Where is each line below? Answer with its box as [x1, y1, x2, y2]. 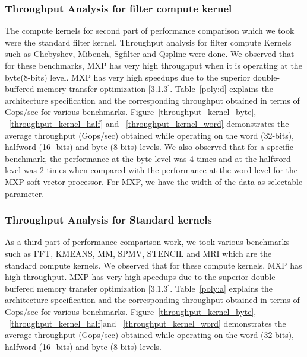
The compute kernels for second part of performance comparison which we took [5, 24, 295, 37]
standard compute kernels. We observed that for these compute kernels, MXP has [5, 259, 302, 271]
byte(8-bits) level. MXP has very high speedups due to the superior [5, 71, 251, 83]
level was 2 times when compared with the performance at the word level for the [5, 164, 298, 176]
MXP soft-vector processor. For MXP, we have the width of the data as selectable [5, 175, 303, 187]
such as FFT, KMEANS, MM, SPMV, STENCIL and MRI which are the [5, 247, 272, 259]
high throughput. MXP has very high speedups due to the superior [5, 270, 249, 283]
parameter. [5, 187, 45, 199]
